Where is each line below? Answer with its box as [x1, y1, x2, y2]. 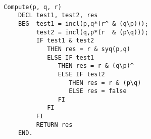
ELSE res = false [69, 87, 127, 95]
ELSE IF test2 [58, 70, 105, 78]
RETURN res [36, 121, 73, 128]
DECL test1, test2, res [18, 12, 98, 19]
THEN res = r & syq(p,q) [47, 45, 130, 53]
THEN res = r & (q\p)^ [58, 62, 134, 70]
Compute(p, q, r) [4, 3, 62, 11]
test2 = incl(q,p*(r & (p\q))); [36, 28, 148, 36]
